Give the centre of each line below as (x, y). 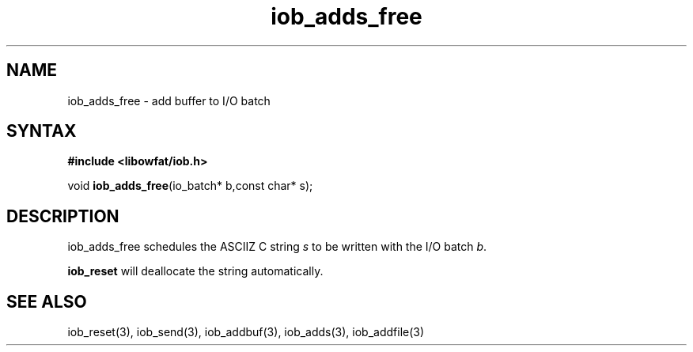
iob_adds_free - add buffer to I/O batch (169, 100)
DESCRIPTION (63, 216)
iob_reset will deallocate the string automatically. (195, 271)
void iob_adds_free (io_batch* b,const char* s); (190, 186)
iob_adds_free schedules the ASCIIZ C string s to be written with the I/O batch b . (277, 247)
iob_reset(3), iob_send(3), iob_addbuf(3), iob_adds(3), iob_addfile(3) (246, 332)
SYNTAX (42, 131)
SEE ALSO (47, 301)
